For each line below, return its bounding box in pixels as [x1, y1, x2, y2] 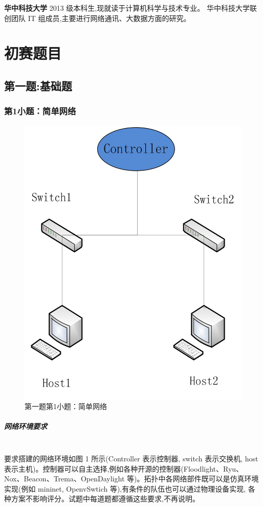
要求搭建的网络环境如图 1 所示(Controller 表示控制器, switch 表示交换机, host [4, 453, 258, 463]
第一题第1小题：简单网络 [25, 401, 107, 412]
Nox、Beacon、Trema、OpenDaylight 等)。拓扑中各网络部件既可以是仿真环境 [4, 473, 259, 484]
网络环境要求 [4, 421, 47, 432]
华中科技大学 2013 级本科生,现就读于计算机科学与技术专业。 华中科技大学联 [4, 3, 257, 13]
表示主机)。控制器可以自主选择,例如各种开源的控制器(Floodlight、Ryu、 [4, 463, 244, 474]
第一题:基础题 [4, 77, 72, 93]
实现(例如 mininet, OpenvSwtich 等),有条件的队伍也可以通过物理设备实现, [4, 483, 246, 494]
